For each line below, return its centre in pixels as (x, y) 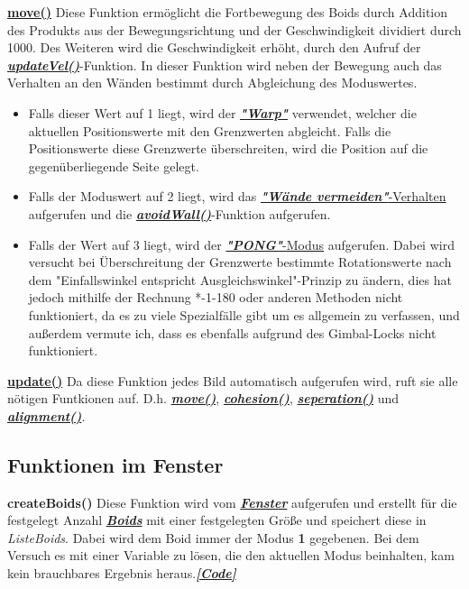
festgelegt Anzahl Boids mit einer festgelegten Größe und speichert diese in (217, 520)
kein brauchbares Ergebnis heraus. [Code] (122, 573)
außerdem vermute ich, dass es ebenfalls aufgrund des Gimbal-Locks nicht (232, 332)
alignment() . (46, 415)
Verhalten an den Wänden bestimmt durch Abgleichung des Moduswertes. (212, 83)
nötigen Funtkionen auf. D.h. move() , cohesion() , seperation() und (203, 398)
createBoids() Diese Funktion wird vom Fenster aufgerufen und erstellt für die (232, 502)
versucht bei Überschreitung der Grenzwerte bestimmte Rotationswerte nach (240, 262)
